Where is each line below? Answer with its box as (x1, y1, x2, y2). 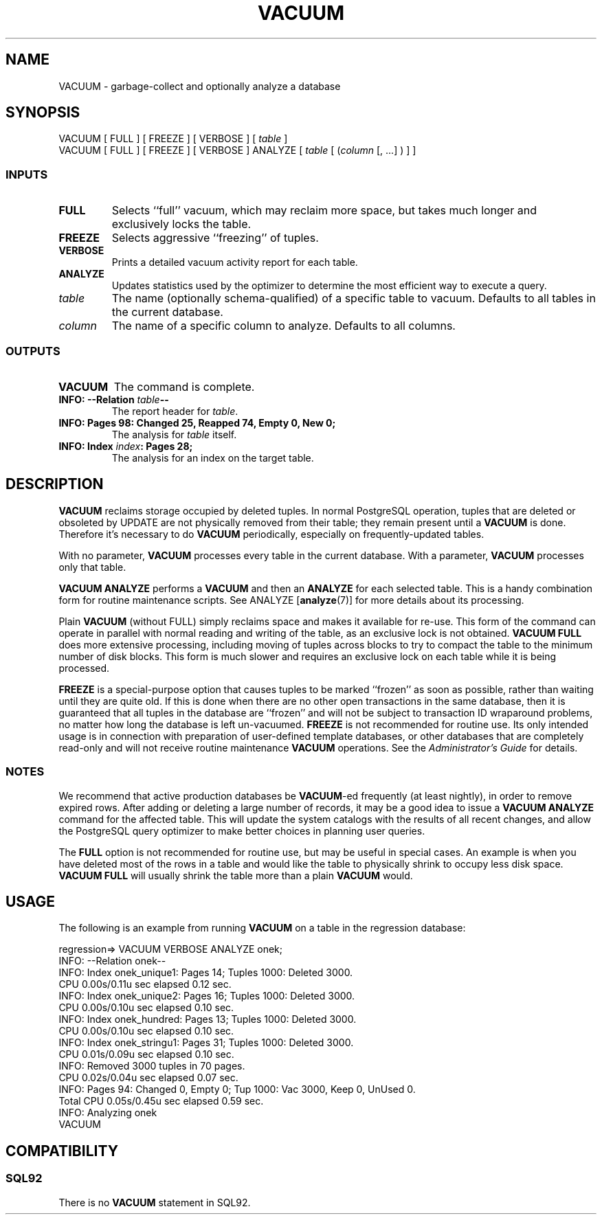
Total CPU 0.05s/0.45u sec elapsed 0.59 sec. (58, 1095, 264, 1107)
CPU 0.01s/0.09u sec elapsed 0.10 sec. (58, 1048, 234, 1061)
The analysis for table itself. (111, 428, 237, 440)
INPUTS (5, 167, 48, 181)
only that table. (58, 561, 126, 573)
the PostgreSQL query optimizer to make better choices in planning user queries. (58, 824, 425, 837)
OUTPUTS (5, 343, 60, 358)
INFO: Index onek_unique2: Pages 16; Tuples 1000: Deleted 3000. (58, 990, 355, 1002)
